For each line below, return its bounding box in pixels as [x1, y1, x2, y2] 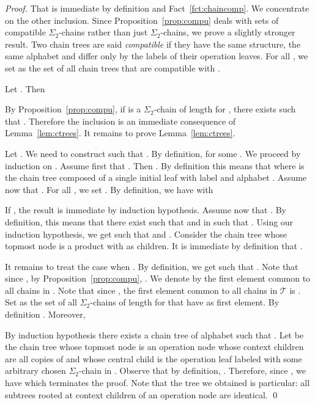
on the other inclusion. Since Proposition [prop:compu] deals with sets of [5, 13, 279, 26]
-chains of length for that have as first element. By [90, 296, 280, 308]
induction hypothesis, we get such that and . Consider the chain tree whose [5, 227, 287, 240]
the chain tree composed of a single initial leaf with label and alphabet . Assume [5, 171, 307, 184]
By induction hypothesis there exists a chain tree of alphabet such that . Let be [5, 328, 304, 341]
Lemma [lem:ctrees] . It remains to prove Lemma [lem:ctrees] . [5, 126, 235, 139]
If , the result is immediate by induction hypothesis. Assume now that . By [5, 203, 286, 216]
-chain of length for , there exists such [154, 103, 296, 115]
